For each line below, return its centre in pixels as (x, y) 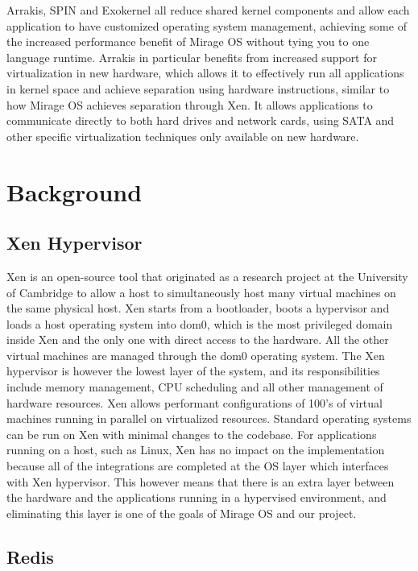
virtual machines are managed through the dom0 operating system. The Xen (196, 355)
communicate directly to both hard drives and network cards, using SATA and (201, 120)
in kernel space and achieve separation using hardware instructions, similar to (198, 88)
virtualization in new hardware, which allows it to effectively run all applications (205, 73)
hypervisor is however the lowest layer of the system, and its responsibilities (193, 371)
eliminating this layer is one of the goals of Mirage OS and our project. (182, 513)
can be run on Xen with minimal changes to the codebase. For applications (192, 434)
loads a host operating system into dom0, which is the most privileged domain (200, 323)
